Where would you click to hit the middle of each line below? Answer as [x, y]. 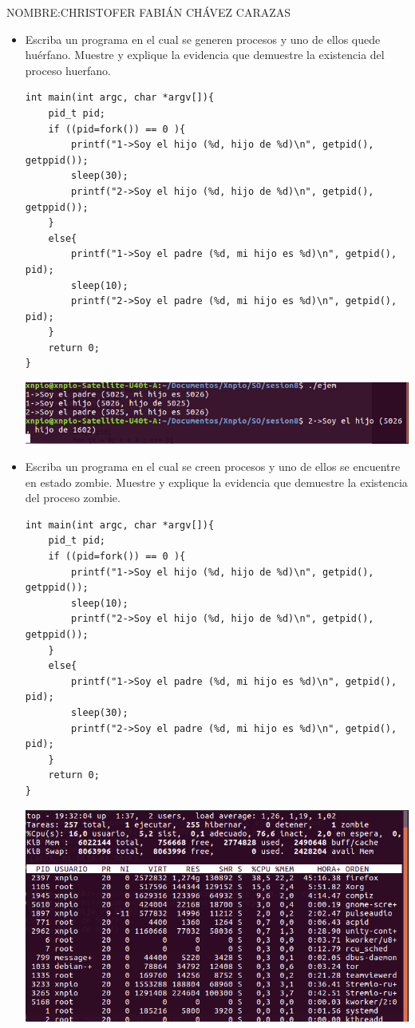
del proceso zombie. [73, 498]
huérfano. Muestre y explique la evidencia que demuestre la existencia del [205, 55]
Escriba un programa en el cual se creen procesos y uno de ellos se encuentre [213, 467]
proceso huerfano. [68, 70]
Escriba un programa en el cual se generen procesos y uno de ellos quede [203, 39]
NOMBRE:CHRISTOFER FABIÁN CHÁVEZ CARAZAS [149, 12]
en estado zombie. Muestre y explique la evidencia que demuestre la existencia [216, 482]
